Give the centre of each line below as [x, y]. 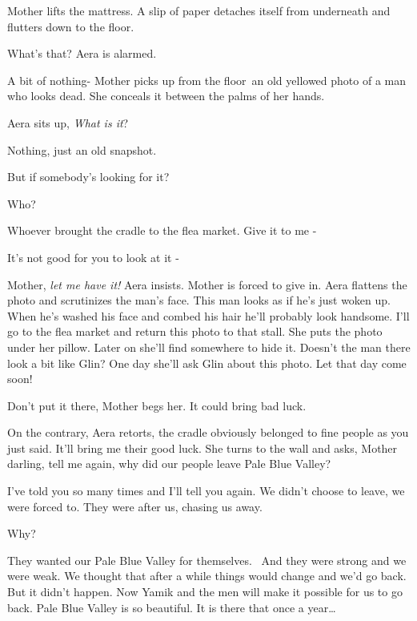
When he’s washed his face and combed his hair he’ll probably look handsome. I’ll [208, 315]
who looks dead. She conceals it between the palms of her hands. [166, 96]
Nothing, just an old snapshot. [82, 149]
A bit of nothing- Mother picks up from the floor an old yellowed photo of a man [207, 80]
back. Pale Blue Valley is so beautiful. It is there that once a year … [172, 607]
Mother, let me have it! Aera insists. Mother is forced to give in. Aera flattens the [207, 284]
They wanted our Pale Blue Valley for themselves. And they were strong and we [207, 560]
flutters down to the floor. [71, 26]
